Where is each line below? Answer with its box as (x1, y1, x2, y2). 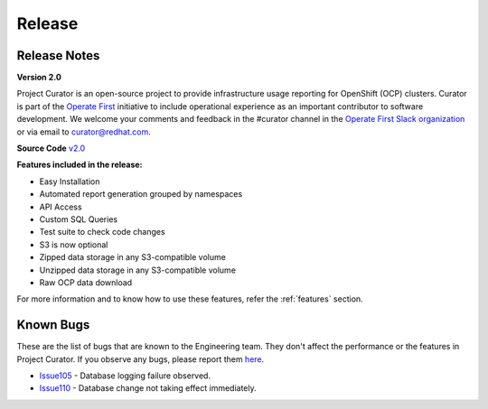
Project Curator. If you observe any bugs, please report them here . (16, 353, 265, 365)
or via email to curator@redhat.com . (16, 126, 151, 137)
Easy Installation (39, 176, 100, 187)
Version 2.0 (16, 72, 62, 83)
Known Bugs (16, 317, 90, 333)
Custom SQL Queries (39, 213, 117, 225)
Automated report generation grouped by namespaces (39, 189, 243, 200)
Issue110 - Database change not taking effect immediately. (39, 383, 257, 394)
